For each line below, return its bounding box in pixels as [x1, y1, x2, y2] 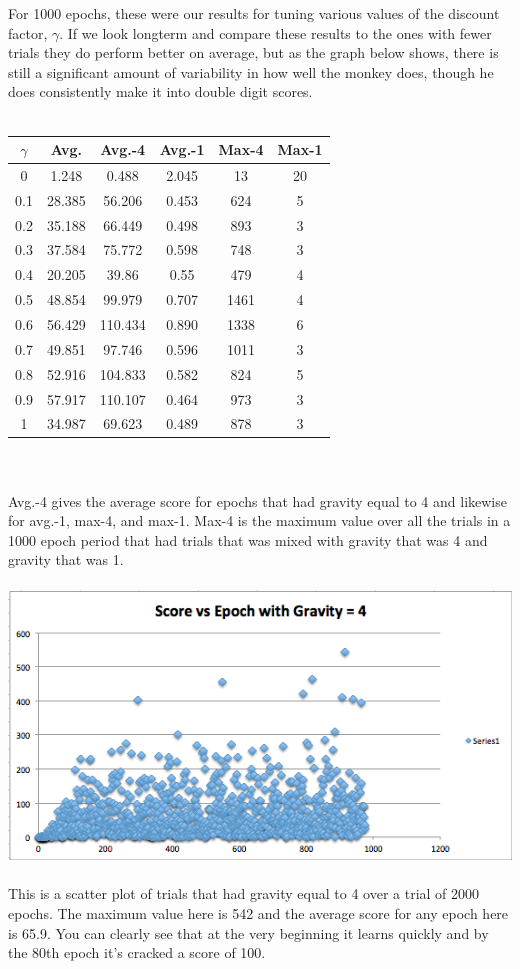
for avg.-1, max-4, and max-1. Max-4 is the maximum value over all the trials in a [8, 510, 511, 531]
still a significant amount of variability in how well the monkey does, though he [8, 61, 494, 82]
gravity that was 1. [8, 549, 124, 570]
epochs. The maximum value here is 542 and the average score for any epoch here [8, 902, 509, 923]
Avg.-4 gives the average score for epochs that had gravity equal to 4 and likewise [8, 490, 507, 511]
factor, [8, 22, 48, 43]
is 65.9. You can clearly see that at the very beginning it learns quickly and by [8, 922, 489, 943]
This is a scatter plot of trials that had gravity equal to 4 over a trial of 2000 [8, 883, 480, 904]
